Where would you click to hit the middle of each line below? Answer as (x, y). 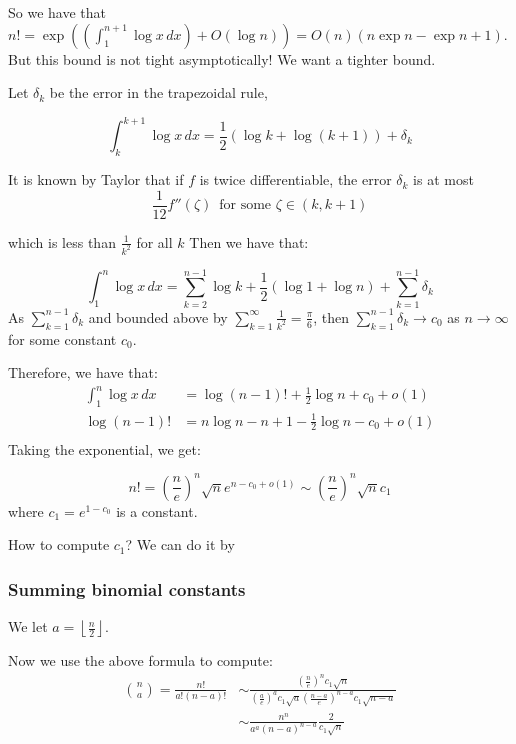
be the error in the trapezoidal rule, (158, 92)
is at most (443, 179)
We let (28, 626)
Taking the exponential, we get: (104, 448)
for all (154, 241)
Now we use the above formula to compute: (140, 660)
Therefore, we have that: (83, 372)
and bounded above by (158, 316)
